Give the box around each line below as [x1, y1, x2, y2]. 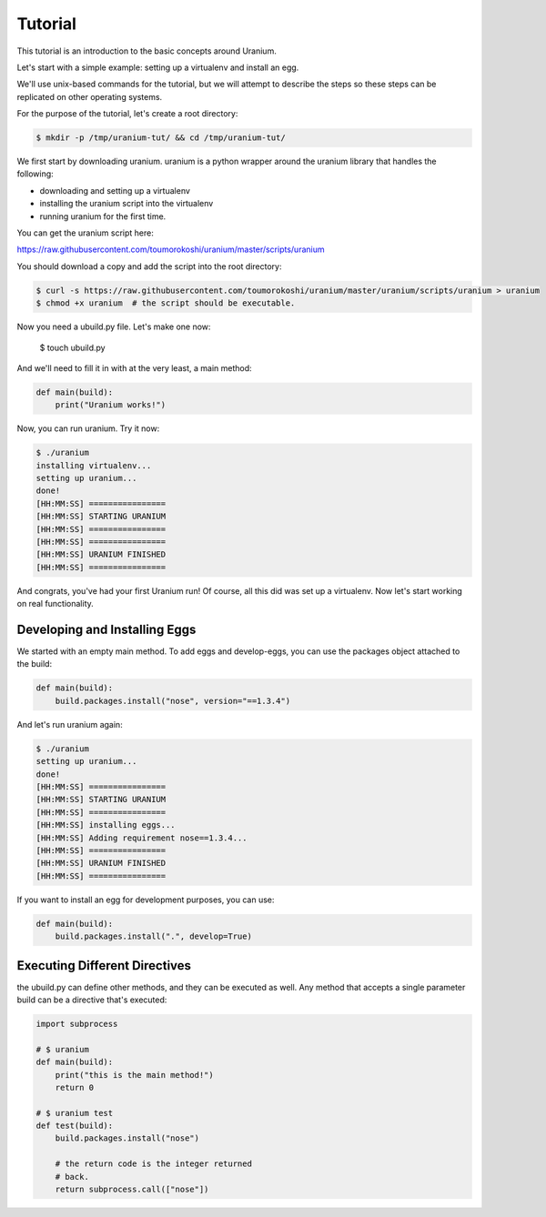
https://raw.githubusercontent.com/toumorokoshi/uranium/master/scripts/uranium [16, 244, 325, 255]
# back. [55, 1172, 90, 1182]
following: [16, 168, 54, 179]
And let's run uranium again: [16, 719, 123, 729]
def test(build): [35, 1121, 114, 1132]
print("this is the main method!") [55, 1070, 214, 1080]
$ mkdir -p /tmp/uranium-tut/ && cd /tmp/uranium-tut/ [35, 133, 286, 143]
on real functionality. [16, 598, 95, 609]
